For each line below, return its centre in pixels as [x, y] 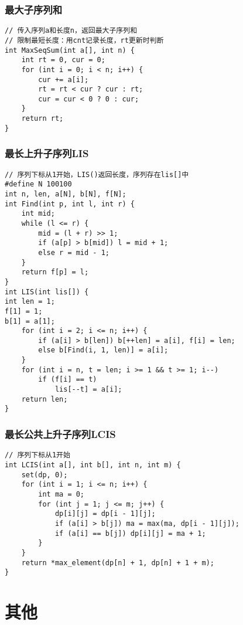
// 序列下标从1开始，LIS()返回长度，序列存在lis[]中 [97, 174]
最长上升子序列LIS [47, 153]
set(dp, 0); [45, 475]
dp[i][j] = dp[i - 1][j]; [105, 514]
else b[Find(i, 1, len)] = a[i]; [103, 350]
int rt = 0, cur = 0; [63, 60]
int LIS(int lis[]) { [47, 292]
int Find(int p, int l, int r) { [70, 204]
